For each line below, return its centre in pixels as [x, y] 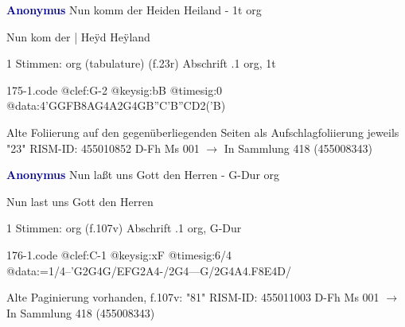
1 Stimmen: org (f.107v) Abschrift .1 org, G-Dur [124, 228]
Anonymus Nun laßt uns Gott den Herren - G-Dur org [143, 175]
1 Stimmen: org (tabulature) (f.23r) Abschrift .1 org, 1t [141, 63]
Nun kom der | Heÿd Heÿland [78, 36]
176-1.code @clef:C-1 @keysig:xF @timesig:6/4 [119, 254]
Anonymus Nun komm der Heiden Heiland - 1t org [134, 10]
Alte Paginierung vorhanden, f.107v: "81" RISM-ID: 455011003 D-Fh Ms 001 [193, 297]
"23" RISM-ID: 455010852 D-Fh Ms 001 [103, 148]
